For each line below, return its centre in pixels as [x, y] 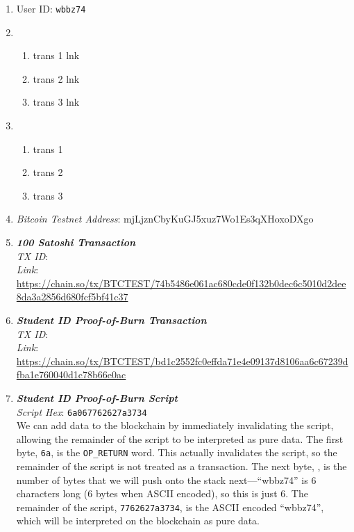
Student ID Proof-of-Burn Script [97, 397]
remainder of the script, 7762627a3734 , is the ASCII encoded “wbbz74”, [170, 507]
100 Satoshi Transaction [76, 242]
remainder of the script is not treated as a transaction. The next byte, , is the [182, 466]
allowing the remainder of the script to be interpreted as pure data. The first [180, 438]
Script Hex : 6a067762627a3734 [82, 411]
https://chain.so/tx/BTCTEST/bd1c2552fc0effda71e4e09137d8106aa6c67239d [182, 361]
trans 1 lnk [56, 55]
